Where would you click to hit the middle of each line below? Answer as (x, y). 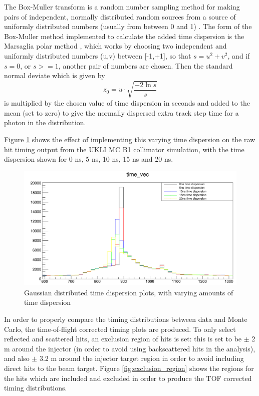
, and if (239, 55)
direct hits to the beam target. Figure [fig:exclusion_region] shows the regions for (129, 368)
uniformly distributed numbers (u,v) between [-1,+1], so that (98, 55)
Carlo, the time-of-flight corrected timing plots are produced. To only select (120, 329)
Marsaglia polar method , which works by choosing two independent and (115, 46)
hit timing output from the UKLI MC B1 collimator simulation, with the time (124, 149)
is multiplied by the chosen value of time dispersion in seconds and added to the (127, 103)
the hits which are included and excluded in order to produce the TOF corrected (128, 378)
